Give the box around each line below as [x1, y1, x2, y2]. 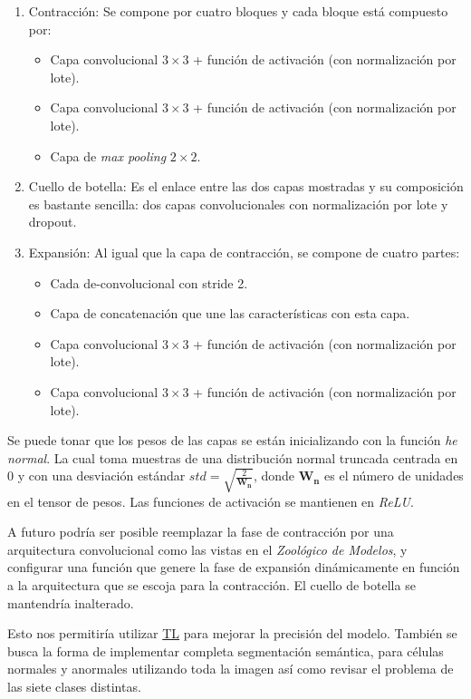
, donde [253, 466, 295, 485]
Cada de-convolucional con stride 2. [50, 273, 248, 292]
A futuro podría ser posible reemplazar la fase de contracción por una [7, 522, 394, 541]
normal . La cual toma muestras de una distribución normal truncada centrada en [7, 448, 458, 467]
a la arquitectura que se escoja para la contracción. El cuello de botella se [7, 575, 416, 594]
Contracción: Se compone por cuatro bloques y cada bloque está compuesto [28, 2, 448, 20]
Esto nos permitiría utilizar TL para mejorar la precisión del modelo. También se [7, 624, 457, 643]
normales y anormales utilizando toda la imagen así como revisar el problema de [7, 659, 454, 678]
